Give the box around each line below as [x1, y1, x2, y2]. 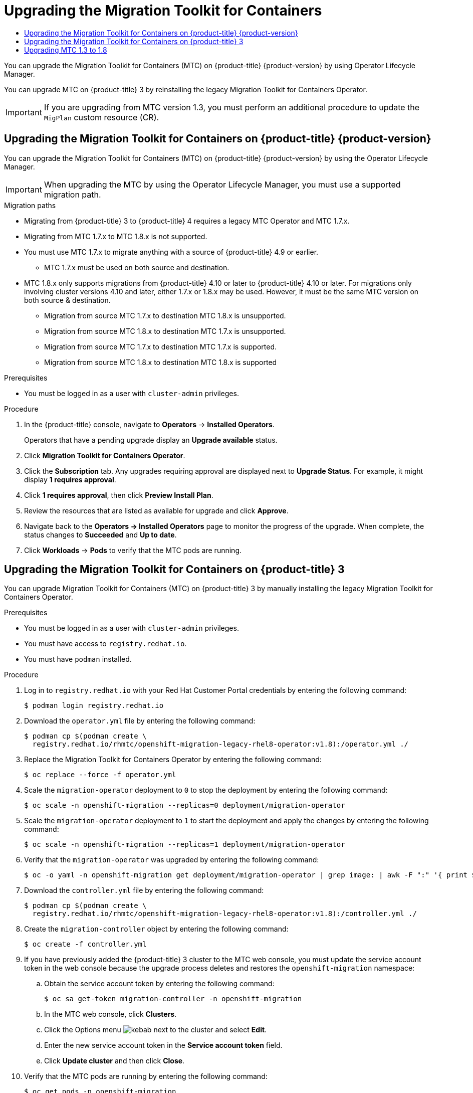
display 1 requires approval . [24, 475, 116, 484]
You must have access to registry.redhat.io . [24, 639, 187, 648]
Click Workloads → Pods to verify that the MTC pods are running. [24, 545, 242, 555]
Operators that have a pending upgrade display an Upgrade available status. [24, 435, 278, 444]
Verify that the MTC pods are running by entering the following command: [24, 1072, 268, 1081]
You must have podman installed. [24, 655, 132, 664]
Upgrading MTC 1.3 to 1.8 [24, 45, 107, 54]
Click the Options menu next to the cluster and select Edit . [44, 1025, 267, 1034]
